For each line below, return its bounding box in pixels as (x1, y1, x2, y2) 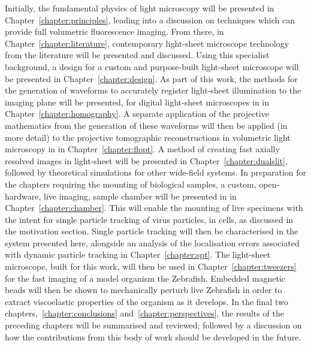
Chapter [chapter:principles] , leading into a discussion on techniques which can (5, 13, 295, 26)
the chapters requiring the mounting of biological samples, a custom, (5, 177, 256, 190)
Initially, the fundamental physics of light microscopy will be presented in (5, 2, 274, 14)
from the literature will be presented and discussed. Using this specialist (5, 49, 270, 61)
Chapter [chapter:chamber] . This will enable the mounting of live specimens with (5, 201, 303, 214)
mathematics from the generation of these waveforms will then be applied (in (5, 119, 288, 131)
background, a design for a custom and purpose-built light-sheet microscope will (5, 60, 299, 73)
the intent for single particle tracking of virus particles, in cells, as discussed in (5, 213, 294, 225)
